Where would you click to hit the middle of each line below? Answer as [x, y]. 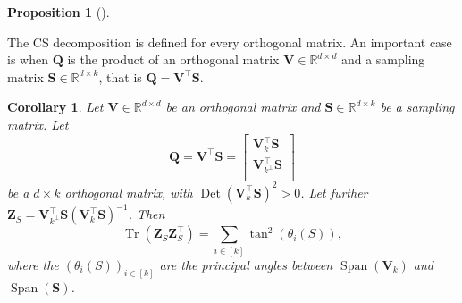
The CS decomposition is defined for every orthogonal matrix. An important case [230, 42]
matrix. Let [38, 124]
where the [33, 264]
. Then [147, 214]
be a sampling [417, 107]
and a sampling [383, 59]
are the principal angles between [246, 264]
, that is [120, 76]
